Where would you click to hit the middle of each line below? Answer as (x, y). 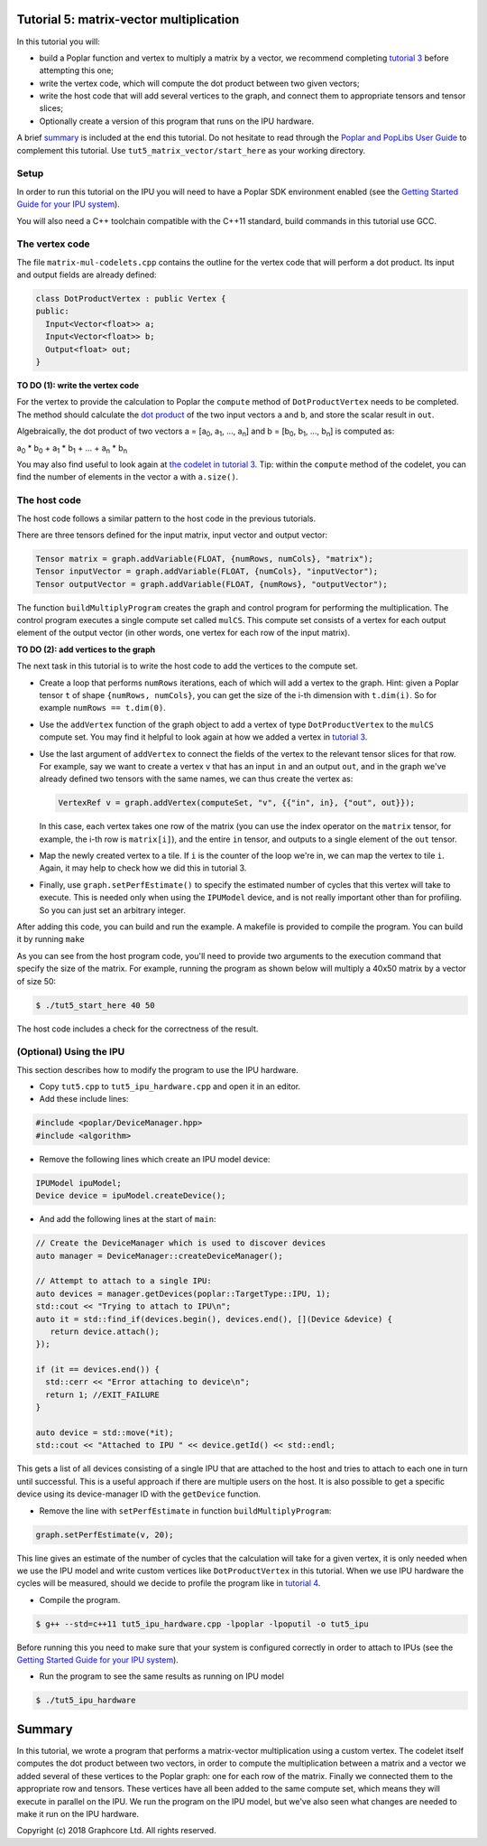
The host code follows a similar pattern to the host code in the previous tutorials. (166, 518)
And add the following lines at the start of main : (128, 1219)
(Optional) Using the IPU (71, 1052)
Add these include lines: (84, 1099)
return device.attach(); (105, 1331)
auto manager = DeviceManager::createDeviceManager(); (159, 1256)
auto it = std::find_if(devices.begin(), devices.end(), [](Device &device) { (214, 1319)
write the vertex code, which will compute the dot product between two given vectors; (199, 83)
